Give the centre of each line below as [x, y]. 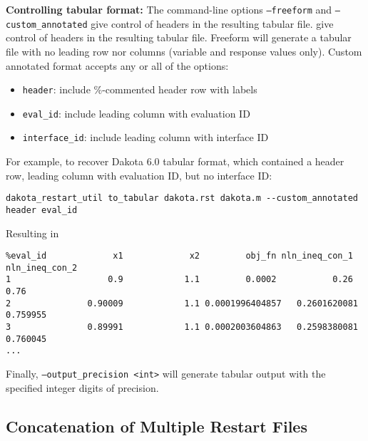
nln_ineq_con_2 [42, 268]
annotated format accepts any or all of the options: [117, 65]
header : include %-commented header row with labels [140, 89]
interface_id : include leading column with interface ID [145, 137]
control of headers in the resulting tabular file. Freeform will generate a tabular [179, 37]
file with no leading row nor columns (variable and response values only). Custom [184, 51]
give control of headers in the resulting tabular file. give [212, 23]
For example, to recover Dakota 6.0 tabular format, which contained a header [175, 161]
